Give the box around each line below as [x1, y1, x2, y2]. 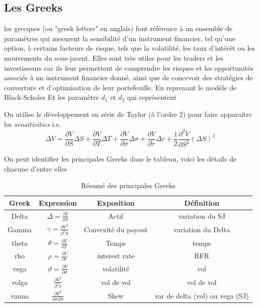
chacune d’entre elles [4, 163, 68, 174]
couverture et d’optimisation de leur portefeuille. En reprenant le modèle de [4, 82, 237, 92]
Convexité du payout [84, 224, 148, 234]
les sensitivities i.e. [4, 118, 61, 129]
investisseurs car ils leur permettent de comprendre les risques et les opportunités [4, 62, 253, 73]
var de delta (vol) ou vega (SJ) [154, 290, 249, 300]
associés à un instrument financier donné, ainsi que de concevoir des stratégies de [4, 72, 253, 83]
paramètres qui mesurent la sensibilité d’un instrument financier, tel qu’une [4, 33, 235, 43]
